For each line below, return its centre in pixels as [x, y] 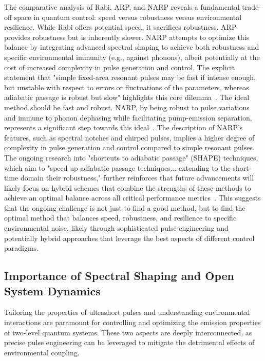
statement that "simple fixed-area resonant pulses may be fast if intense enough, [130, 77]
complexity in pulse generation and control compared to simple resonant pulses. [129, 147]
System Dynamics [52, 290]
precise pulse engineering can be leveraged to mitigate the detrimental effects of [129, 342]
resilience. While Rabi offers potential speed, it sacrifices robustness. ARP [120, 27]
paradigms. [22, 248]
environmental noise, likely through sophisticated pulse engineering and [116, 228]
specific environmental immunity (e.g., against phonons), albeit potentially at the [132, 57]
